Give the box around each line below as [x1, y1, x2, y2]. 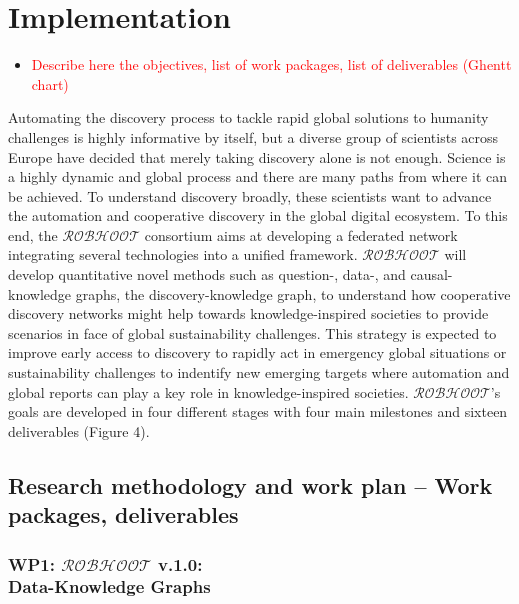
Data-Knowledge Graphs [8, 574, 211, 599]
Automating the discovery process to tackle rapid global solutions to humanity [8, 107, 489, 128]
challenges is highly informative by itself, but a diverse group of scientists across [8, 126, 499, 147]
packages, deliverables [8, 499, 239, 530]
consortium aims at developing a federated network [144, 224, 458, 245]
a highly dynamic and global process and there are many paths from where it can [8, 166, 507, 187]
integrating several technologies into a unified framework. [8, 244, 358, 265]
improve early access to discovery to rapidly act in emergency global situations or [8, 342, 507, 363]
